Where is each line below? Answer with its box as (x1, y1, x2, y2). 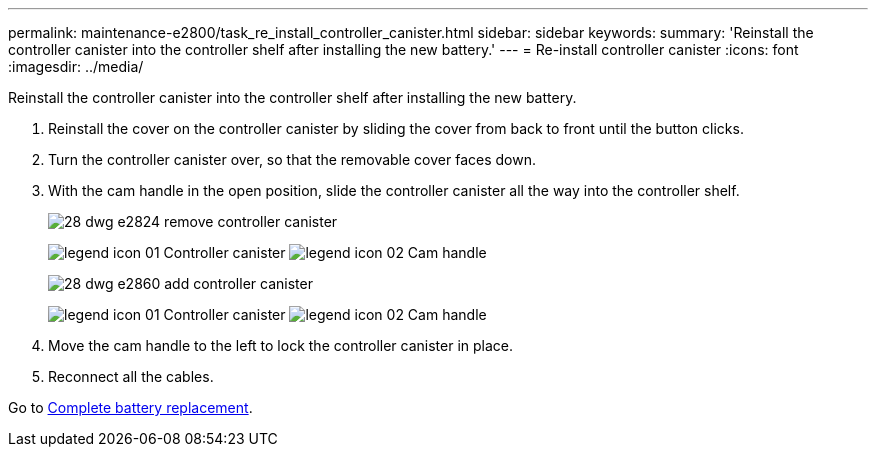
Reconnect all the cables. (48, 368, 214, 385)
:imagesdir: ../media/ (8, 58, 144, 75)
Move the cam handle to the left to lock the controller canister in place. (48, 337, 514, 354)
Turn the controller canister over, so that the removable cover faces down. (48, 151, 536, 168)
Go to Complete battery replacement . (8, 399, 253, 416)
